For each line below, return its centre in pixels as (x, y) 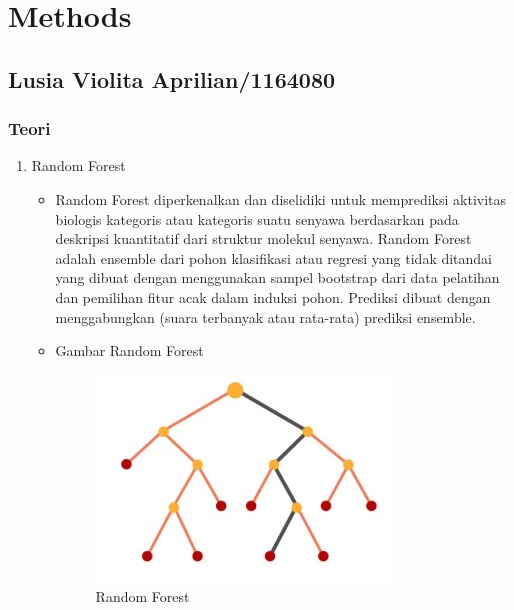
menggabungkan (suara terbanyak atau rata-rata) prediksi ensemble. (265, 316)
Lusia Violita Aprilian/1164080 (172, 78)
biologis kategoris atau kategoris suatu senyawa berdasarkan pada (257, 218)
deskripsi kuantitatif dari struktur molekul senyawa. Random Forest (263, 238)
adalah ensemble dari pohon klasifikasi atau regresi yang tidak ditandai (274, 257)
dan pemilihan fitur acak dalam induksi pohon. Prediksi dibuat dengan (273, 296)
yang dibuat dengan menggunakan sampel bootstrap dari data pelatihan (277, 277)
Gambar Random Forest (129, 350)
